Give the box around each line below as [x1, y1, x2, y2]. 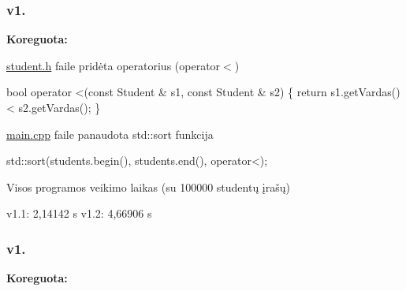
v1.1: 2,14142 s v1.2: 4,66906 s [6, 205, 152, 222]
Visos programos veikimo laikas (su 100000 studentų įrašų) [6, 178, 290, 195]
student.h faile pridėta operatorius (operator [6, 57, 221, 73]
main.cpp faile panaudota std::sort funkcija [6, 125, 214, 142]
